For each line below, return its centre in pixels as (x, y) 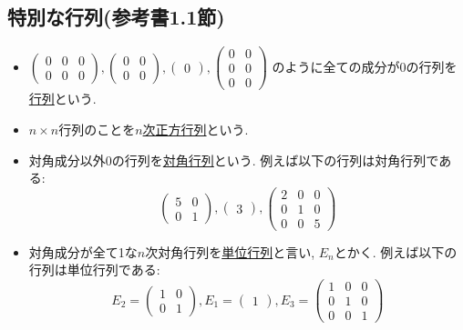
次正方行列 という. (195, 129)
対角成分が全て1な (83, 251)
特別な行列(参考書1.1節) (116, 17)
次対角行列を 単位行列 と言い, (230, 251)
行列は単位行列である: (94, 270)
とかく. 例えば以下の (396, 251)
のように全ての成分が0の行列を (365, 66)
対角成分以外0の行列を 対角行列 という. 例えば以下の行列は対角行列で (234, 160)
